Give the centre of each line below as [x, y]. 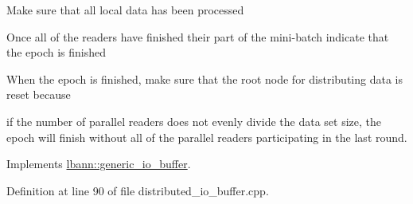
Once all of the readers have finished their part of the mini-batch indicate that [198, 36]
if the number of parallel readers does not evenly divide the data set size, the [194, 121]
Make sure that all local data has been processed [125, 10]
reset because [39, 94]
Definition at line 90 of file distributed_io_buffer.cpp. [138, 190]
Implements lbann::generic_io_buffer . [99, 164]
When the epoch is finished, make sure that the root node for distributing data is [205, 78]
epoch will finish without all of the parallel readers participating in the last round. [207, 137]
